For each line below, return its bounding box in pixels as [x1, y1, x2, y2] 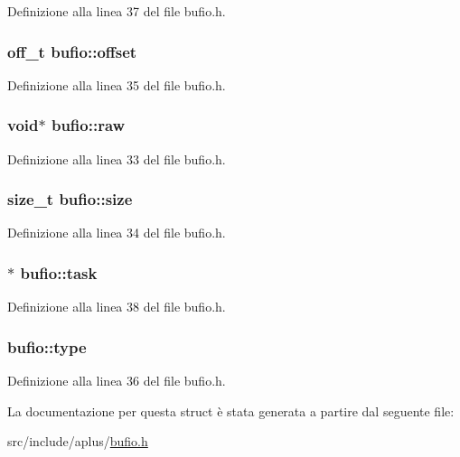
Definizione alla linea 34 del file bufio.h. [7, 223, 226, 242]
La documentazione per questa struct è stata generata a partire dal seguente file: [7, 401, 455, 420]
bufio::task [20, 261, 98, 284]
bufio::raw [51, 114, 126, 136]
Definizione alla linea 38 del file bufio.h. [7, 297, 226, 316]
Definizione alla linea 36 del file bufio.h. [7, 371, 226, 390]
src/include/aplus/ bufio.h [7, 432, 148, 451]
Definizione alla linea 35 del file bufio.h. [7, 75, 226, 94]
